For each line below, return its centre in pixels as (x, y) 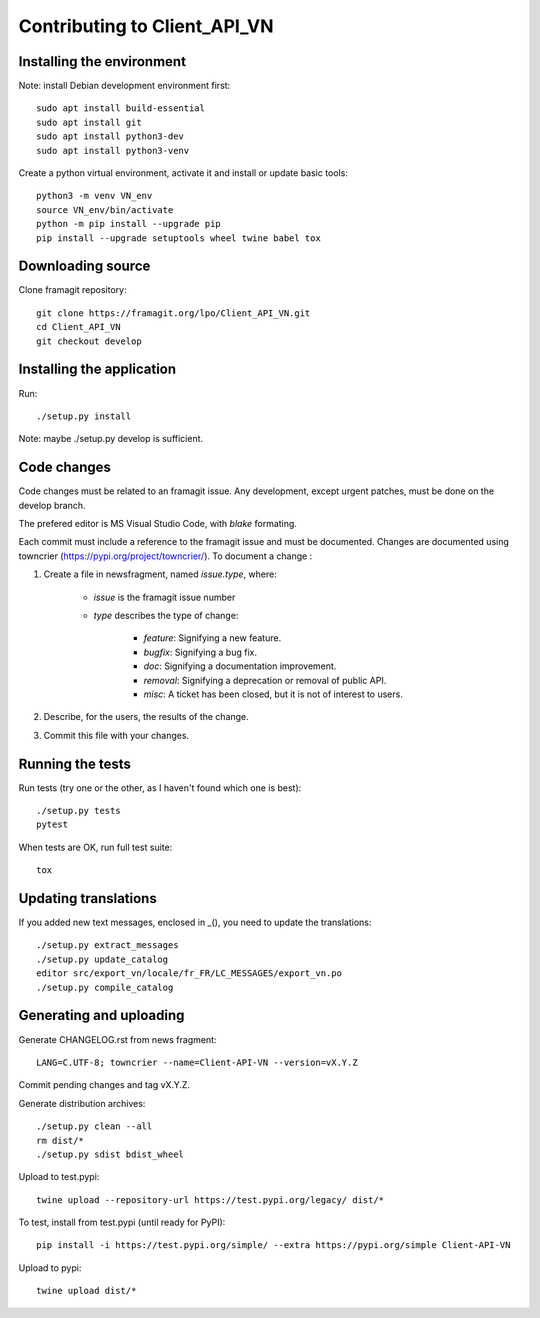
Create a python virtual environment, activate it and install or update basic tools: (183, 173)
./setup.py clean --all (94, 1126)
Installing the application (97, 369)
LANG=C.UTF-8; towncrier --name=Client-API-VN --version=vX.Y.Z (197, 1062)
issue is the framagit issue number (164, 597)
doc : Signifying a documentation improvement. (240, 666)
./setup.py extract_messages (107, 945)
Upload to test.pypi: (59, 1177)
